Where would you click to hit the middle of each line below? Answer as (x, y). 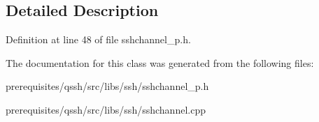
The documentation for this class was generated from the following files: (160, 62)
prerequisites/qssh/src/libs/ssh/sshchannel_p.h (107, 86)
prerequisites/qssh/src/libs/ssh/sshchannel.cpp (106, 109)
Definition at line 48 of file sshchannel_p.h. (98, 39)
